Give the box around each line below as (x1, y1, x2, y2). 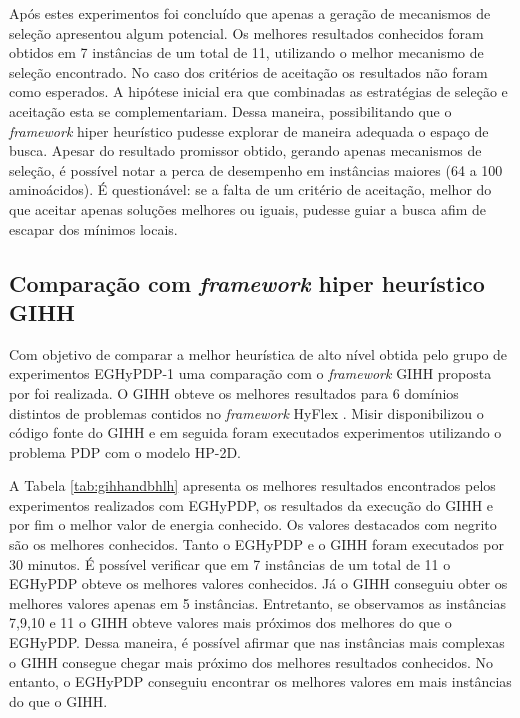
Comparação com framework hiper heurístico (9, 267, 485, 298)
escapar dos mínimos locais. (9, 218, 178, 239)
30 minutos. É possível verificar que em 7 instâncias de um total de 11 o (9, 553, 451, 574)
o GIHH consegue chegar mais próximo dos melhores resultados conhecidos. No (9, 651, 494, 672)
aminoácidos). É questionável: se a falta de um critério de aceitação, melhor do (9, 179, 492, 200)
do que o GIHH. (9, 690, 108, 711)
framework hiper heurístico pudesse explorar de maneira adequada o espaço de (9, 120, 489, 141)
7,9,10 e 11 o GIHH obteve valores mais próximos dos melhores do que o (9, 612, 452, 633)
